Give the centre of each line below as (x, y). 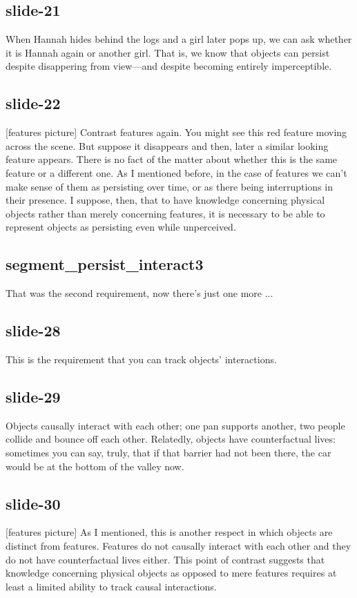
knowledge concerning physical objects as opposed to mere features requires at (171, 573)
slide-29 (33, 396)
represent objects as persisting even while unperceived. (121, 227)
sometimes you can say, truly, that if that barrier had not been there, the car (168, 452)
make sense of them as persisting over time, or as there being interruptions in (170, 186)
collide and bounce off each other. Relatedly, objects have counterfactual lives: (171, 439)
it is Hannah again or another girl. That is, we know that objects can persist (168, 52)
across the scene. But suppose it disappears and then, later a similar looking (167, 145)
